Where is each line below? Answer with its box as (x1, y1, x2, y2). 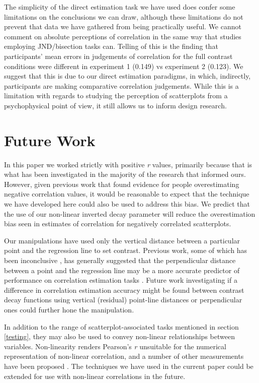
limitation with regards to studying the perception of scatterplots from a (4, 90, 228, 101)
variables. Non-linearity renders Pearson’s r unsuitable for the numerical (4, 341, 226, 351)
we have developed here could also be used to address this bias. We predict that (4, 199, 250, 209)
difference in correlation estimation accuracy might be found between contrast (4, 284, 244, 295)
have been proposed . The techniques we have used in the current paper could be (4, 360, 253, 371)
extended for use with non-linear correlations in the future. (4, 370, 186, 381)
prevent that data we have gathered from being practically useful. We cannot (4, 21, 241, 32)
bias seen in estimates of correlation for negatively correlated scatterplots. (4, 218, 231, 229)
